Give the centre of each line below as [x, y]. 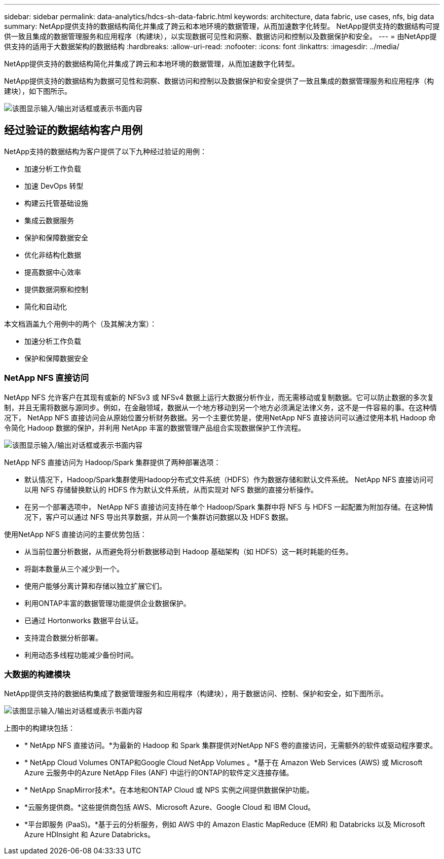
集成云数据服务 [49, 220]
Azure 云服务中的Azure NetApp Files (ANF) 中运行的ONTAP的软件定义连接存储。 [159, 773]
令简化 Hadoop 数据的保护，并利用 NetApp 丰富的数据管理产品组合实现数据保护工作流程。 [155, 427]
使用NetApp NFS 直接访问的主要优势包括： [76, 534]
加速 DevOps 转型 [54, 186]
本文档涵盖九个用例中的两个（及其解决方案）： [80, 324]
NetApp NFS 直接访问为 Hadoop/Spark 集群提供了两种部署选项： [113, 462]
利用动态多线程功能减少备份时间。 [81, 655]
